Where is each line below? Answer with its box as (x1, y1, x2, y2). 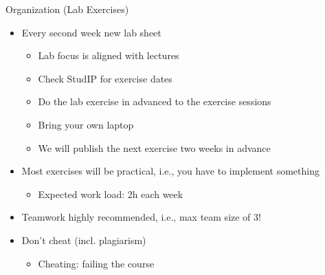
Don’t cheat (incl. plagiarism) (21, 232, 146, 247)
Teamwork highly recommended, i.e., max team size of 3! (21, 210, 261, 224)
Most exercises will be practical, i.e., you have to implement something (21, 164, 320, 178)
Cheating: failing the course (38, 256, 155, 270)
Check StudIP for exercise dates (38, 71, 172, 85)
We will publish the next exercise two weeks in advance (38, 140, 271, 155)
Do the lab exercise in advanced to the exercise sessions (38, 94, 271, 109)
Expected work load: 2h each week (38, 186, 183, 201)
